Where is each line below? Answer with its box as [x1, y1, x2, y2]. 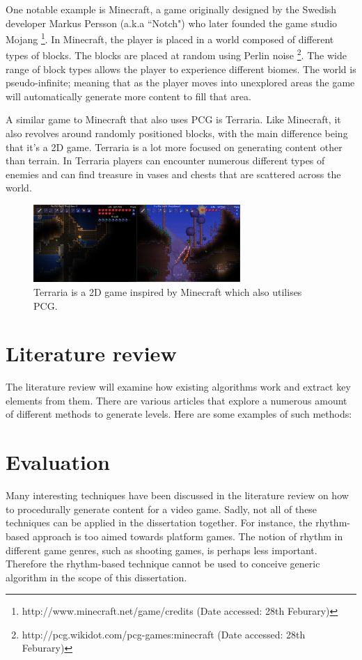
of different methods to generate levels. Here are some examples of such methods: [6, 407, 352, 421]
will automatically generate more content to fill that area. [6, 88, 251, 103]
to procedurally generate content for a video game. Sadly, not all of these [6, 501, 317, 516]
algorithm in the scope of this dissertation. [6, 569, 187, 584]
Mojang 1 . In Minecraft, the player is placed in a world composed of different [6, 30, 334, 46]
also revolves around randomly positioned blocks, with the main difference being [6, 126, 348, 141]
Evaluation [6, 448, 110, 476]
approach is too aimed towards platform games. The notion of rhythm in [32, 528, 343, 543]
